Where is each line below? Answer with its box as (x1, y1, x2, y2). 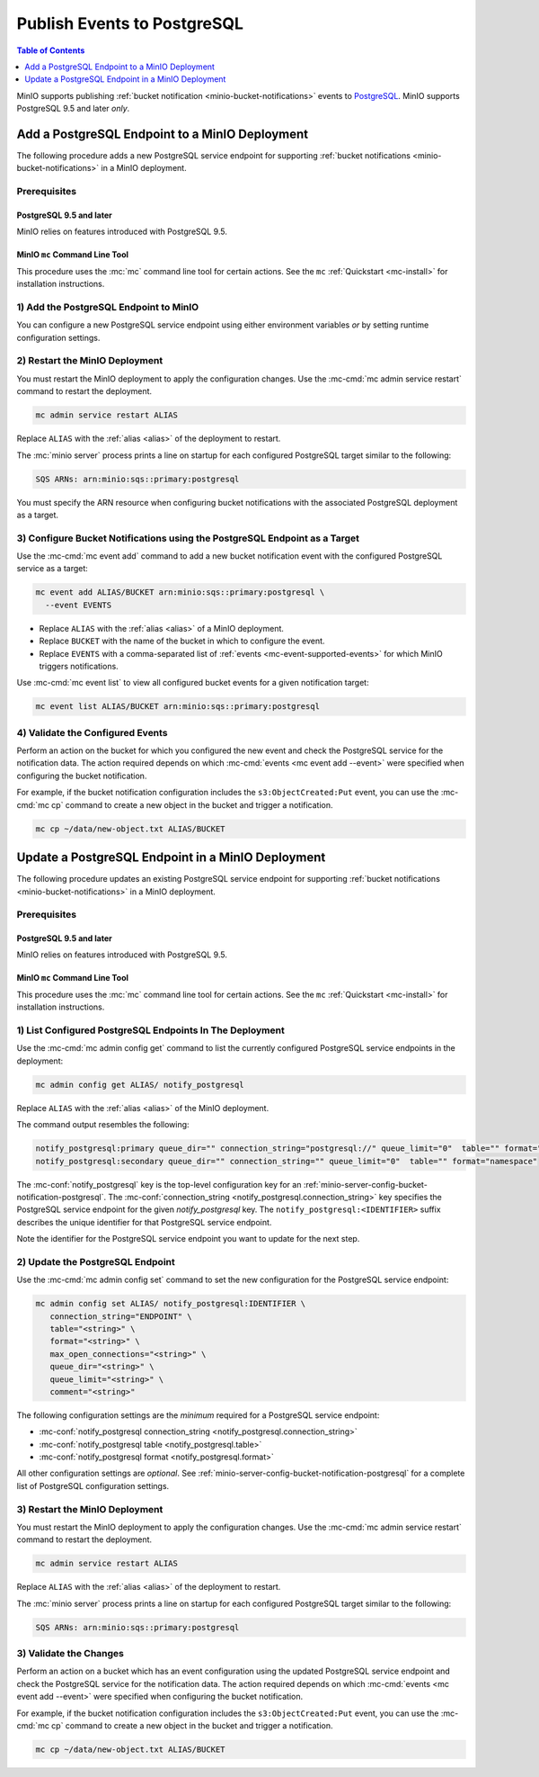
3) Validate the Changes (16, 1647, 125, 1660)
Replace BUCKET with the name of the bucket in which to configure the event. (39, 635, 325, 647)
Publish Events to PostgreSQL (16, 13, 244, 33)
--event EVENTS (45, 599, 112, 610)
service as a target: (16, 563, 89, 574)
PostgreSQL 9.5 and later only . (16, 103, 130, 114)
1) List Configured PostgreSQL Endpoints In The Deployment (16, 1024, 285, 1037)
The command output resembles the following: (16, 1119, 190, 1130)
